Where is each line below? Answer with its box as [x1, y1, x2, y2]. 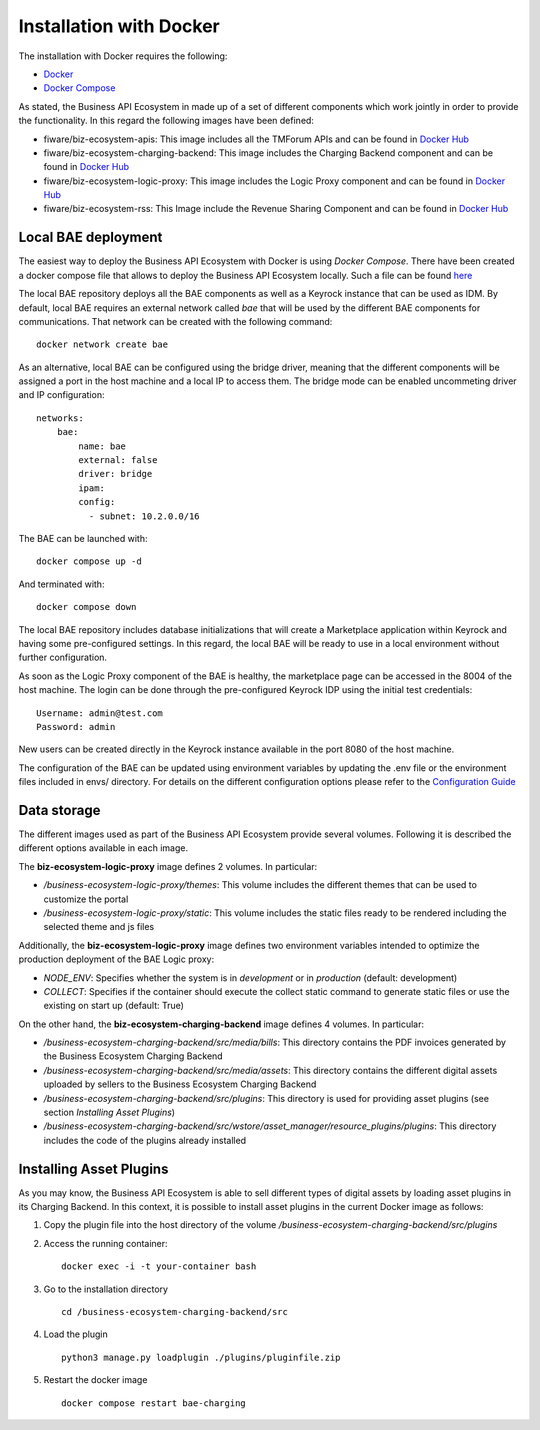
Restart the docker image [43, 1374, 148, 1386]
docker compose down [36, 601, 137, 613]
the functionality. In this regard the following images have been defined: [18, 115, 315, 127]
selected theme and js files [43, 921, 155, 933]
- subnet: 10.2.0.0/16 [88, 510, 200, 522]
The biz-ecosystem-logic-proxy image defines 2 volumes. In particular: [18, 860, 318, 872]
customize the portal [43, 893, 129, 905]
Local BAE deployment [18, 229, 163, 246]
